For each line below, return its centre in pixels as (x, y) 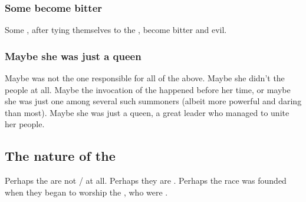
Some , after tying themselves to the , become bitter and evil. (116, 30)
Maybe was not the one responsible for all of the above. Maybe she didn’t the (145, 78)
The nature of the (60, 156)
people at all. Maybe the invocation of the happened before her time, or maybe (148, 89)
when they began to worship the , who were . (86, 192)
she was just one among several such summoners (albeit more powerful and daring (153, 101)
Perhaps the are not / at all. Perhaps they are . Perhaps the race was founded (146, 181)
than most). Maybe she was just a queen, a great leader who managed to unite (147, 112)
